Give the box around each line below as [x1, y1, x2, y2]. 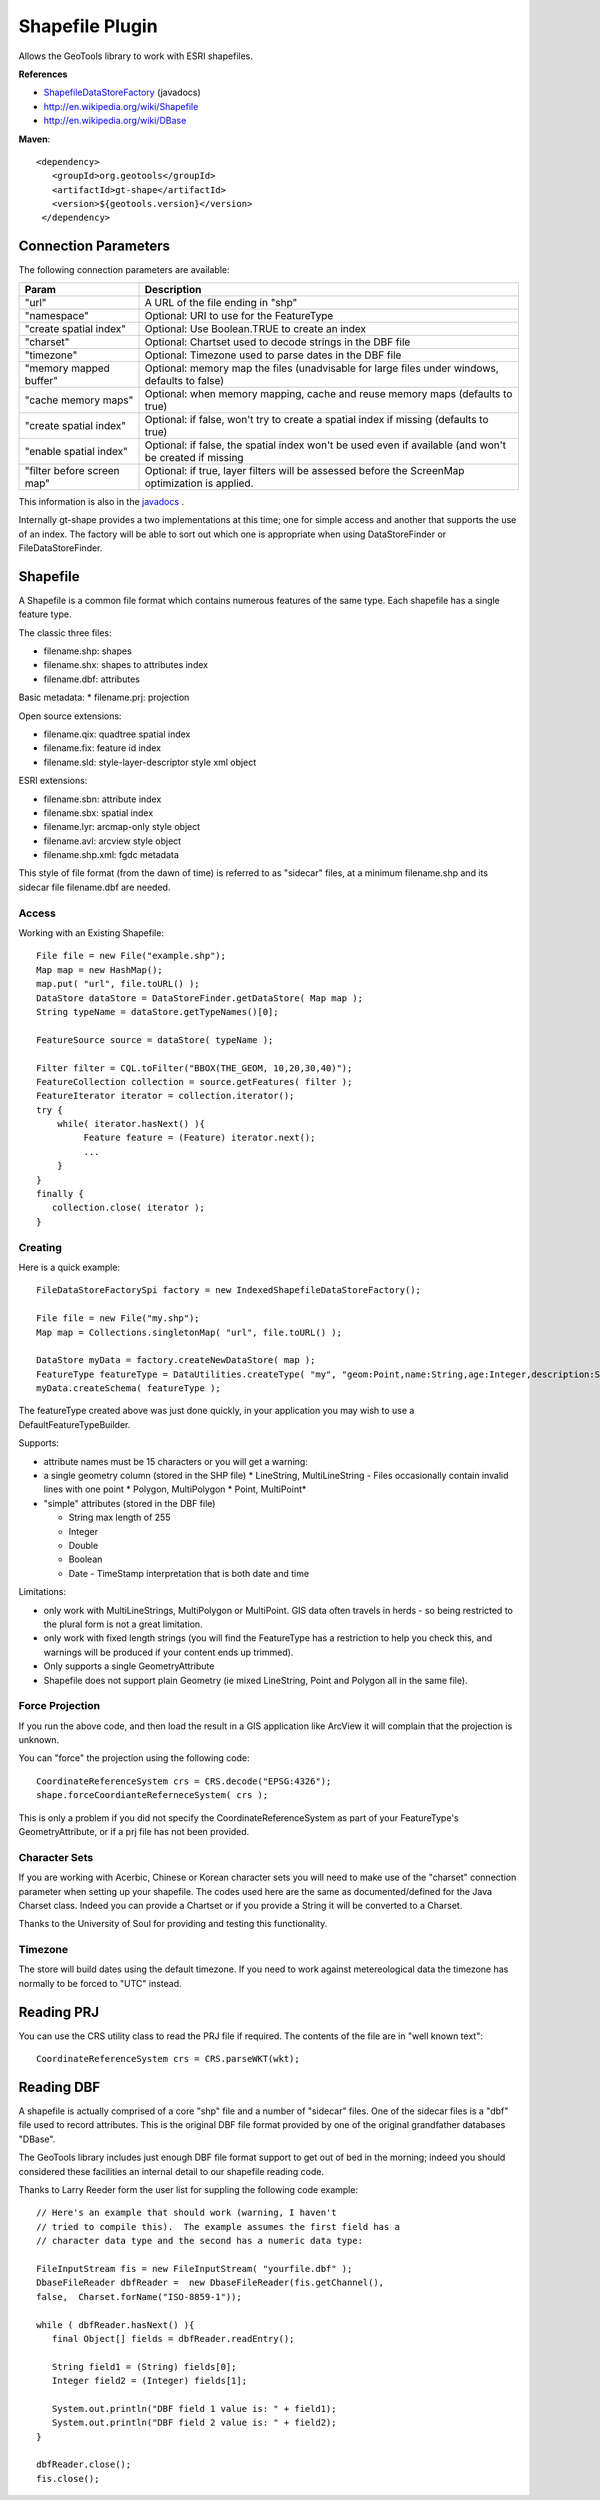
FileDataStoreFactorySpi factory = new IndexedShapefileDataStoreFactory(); [36, 1285, 422, 1296]
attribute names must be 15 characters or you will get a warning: [43, 1455, 309, 1467]
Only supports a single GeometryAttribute [43, 1660, 215, 1672]
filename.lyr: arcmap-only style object [43, 821, 201, 833]
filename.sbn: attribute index [43, 793, 162, 805]
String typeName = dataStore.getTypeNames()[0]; [36, 1006, 279, 1017]
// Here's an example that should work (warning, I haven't [36, 2207, 337, 2219]
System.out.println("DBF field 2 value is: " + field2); [51, 2417, 337, 2429]
